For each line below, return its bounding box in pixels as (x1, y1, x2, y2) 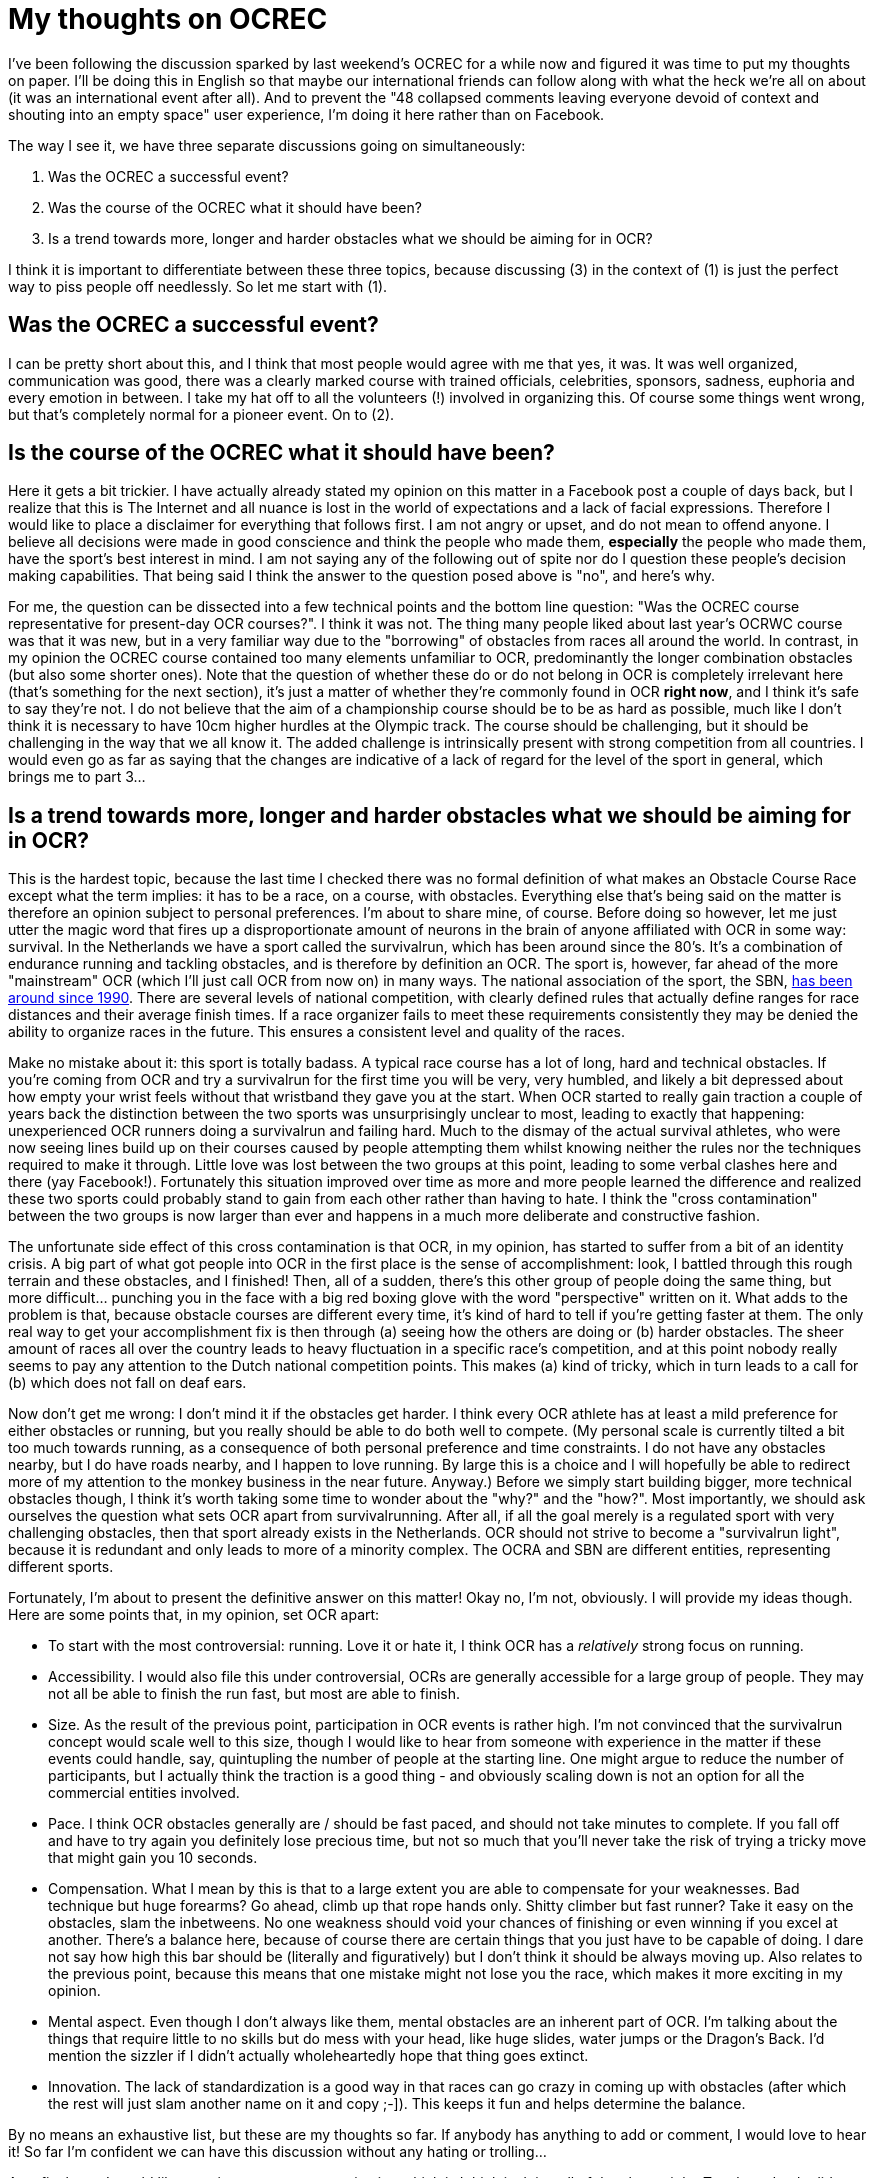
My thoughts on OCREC (8, 2, 328, 36)
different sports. (8, 1558, 114, 1576)
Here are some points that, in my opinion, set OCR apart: (8, 1606, 380, 1624)
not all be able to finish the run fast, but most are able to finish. (48, 1685, 461, 1703)
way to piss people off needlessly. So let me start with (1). (8, 277, 388, 295)
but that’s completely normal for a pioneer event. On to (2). (8, 405, 395, 423)
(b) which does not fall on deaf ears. (8, 1374, 247, 1392)
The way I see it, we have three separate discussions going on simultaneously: (8, 136, 526, 154)
